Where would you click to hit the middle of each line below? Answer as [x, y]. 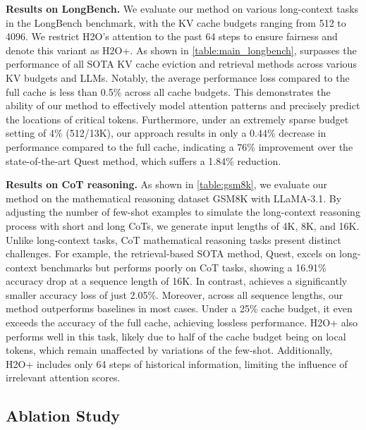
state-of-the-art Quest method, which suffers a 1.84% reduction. [144, 160]
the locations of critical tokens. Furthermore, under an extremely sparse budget [177, 119]
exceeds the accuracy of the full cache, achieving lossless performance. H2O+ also [182, 322]
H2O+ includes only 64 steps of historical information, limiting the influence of [177, 363]
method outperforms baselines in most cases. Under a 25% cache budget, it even [179, 308]
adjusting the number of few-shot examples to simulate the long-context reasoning [183, 212]
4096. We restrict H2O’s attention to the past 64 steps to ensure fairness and [172, 36]
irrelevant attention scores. [63, 377]
